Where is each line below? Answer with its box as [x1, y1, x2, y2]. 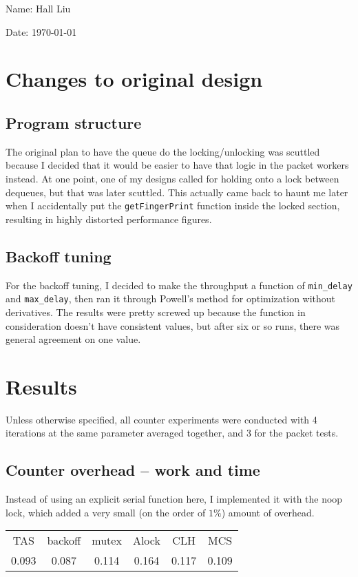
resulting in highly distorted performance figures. [6, 211, 212, 226]
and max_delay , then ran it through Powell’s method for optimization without [6, 291, 336, 306]
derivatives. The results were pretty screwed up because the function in [6, 304, 306, 319]
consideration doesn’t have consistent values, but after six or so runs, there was [6, 318, 340, 333]
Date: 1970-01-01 [6, 24, 77, 39]
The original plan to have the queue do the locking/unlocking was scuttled [6, 144, 320, 158]
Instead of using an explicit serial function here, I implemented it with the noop [6, 492, 343, 506]
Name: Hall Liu [6, 1, 71, 15]
